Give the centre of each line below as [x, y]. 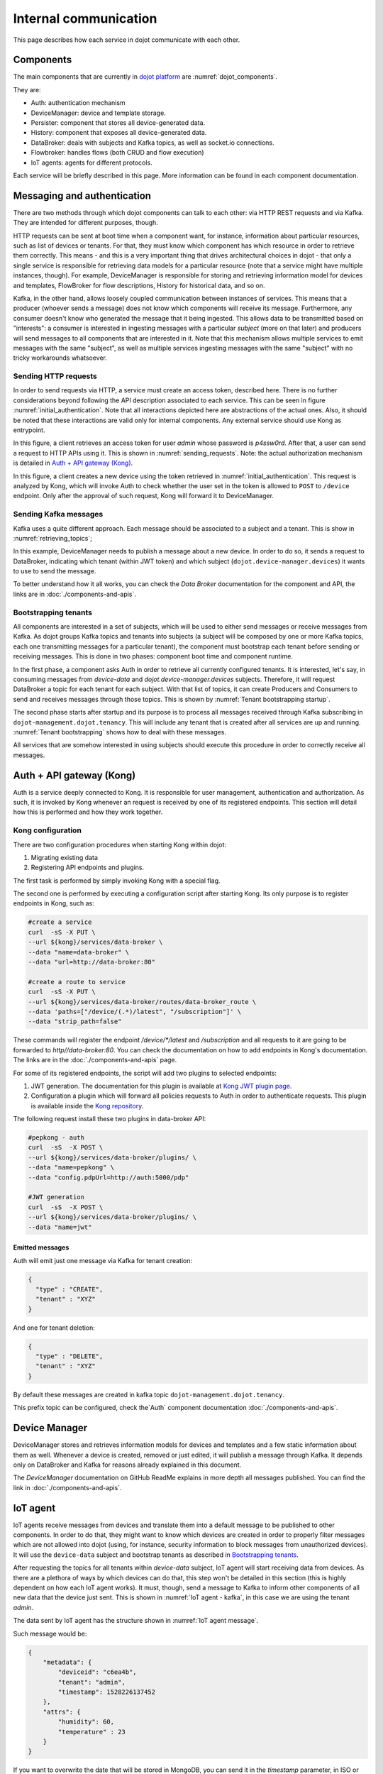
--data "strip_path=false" [75, 1021]
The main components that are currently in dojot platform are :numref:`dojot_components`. [145, 77]
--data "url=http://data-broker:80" [92, 962]
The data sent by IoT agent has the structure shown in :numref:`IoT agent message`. [136, 1621]
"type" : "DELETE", [70, 1356]
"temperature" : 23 [91, 1732]
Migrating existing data [65, 857]
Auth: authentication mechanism [78, 103]
